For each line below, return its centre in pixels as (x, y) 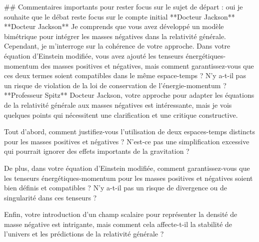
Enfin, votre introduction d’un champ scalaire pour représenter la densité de (121, 214)
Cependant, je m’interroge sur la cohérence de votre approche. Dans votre (117, 46)
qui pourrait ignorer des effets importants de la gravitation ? (97, 151)
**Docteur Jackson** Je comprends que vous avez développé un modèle (114, 26)
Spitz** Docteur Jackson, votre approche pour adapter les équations (149, 95)
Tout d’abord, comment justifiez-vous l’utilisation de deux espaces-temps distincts (129, 132)
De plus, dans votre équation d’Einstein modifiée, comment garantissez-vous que (127, 168)
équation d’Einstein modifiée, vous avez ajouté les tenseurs (94, 55)
